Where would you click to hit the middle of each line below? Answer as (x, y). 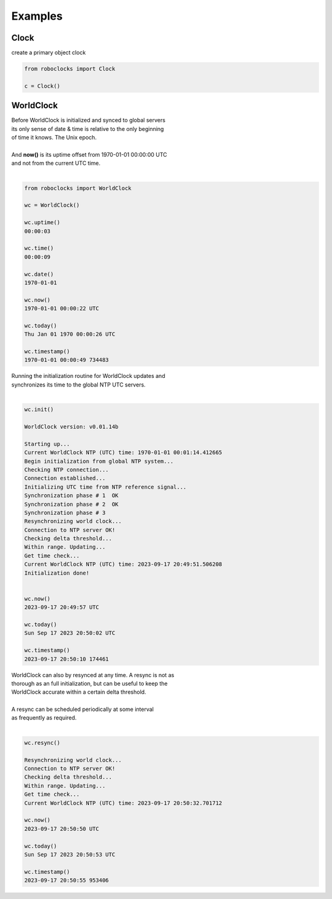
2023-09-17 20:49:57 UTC (62, 607)
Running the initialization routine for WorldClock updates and (88, 376)
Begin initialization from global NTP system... (99, 461)
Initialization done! (57, 573)
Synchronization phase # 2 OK (72, 504)
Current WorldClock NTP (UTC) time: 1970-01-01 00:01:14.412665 (123, 453)
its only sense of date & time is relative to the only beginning (88, 128)
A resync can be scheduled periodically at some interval (82, 709)
